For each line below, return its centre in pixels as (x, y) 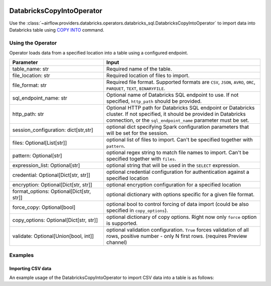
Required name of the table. (139, 69)
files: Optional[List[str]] (40, 143)
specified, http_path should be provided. (154, 101)
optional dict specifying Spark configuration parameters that (178, 127)
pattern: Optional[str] (37, 156)
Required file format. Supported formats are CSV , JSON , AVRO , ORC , (181, 82)
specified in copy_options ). (137, 210)
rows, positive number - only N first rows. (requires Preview (177, 236)
